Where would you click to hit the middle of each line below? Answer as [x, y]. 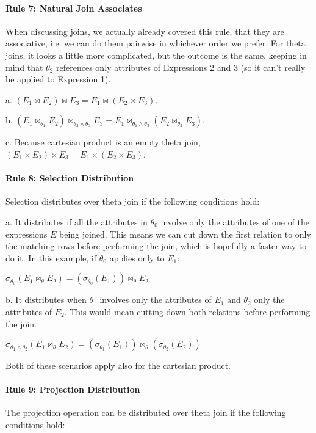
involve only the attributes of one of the [235, 221]
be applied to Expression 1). [58, 79]
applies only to [137, 257]
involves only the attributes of [156, 300]
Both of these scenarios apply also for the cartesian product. [118, 366]
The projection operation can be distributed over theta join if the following [146, 413]
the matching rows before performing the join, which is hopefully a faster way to [156, 246]
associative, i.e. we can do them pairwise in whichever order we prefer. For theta [156, 43]
